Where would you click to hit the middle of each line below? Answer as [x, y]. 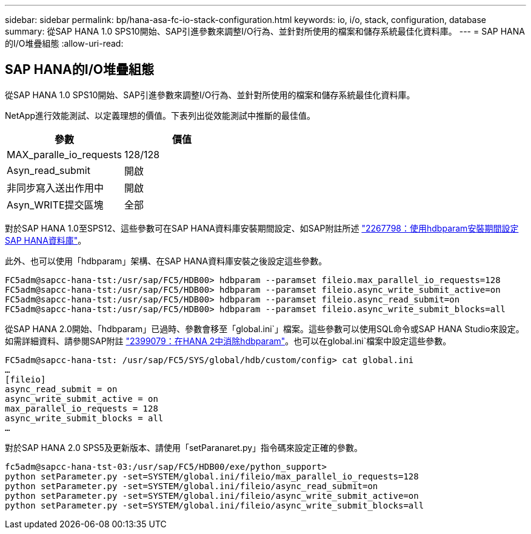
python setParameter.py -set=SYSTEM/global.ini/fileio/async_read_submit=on [192, 486]
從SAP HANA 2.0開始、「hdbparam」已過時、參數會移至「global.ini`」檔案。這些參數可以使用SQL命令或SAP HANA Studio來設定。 [265, 329]
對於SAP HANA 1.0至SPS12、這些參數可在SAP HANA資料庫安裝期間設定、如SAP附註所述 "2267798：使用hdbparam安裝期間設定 [262, 228]
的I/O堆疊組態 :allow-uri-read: [64, 43]
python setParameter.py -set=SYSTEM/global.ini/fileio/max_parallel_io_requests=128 [212, 476]
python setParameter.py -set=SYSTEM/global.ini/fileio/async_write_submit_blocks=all [215, 505]
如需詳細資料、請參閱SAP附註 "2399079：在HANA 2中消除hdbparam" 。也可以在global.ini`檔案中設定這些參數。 [228, 341]
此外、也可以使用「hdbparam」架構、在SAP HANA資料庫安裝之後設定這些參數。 [166, 261]
